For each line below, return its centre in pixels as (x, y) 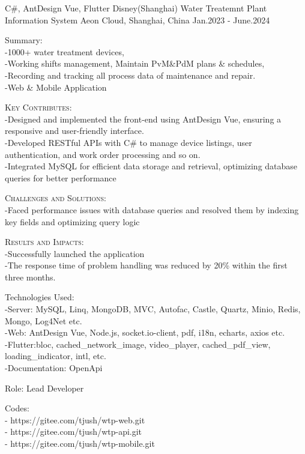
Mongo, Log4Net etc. (44, 320)
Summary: (24, 40)
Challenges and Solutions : (56, 198)
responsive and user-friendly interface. (74, 131)
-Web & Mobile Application (56, 87)
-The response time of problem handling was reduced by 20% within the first (146, 265)
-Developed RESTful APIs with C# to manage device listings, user (128, 142)
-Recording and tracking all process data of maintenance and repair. (130, 75)
